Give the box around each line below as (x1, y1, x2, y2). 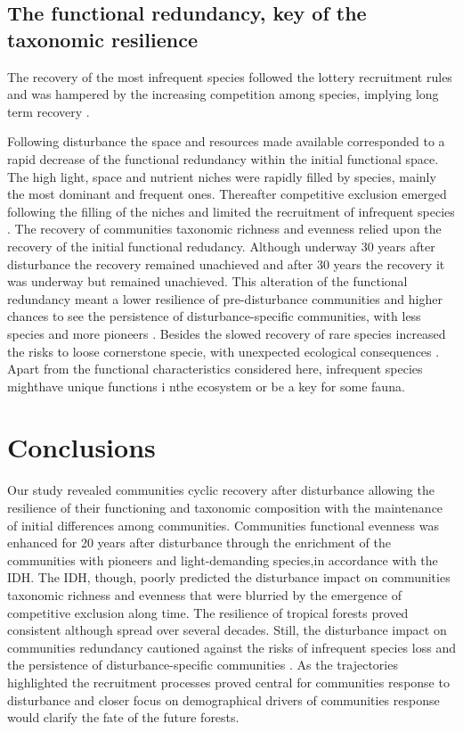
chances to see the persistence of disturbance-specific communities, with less (7, 307, 421, 325)
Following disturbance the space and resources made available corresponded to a (7, 132, 445, 151)
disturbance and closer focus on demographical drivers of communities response (7, 690, 440, 709)
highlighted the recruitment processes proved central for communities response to (7, 672, 450, 691)
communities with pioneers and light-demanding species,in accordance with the (7, 550, 438, 569)
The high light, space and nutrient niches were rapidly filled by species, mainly (7, 167, 436, 185)
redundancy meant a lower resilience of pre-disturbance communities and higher (7, 289, 443, 308)
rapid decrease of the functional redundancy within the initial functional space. (7, 149, 439, 168)
